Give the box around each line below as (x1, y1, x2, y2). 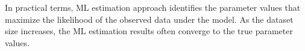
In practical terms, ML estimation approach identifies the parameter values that (5, 1, 301, 13)
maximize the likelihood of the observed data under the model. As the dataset (5, 13, 294, 25)
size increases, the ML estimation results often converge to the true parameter (5, 25, 293, 37)
